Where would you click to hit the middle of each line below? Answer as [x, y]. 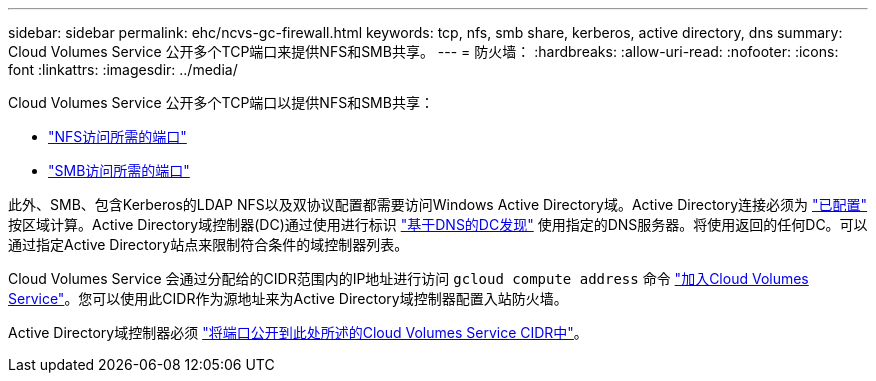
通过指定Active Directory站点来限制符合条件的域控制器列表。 [208, 244]
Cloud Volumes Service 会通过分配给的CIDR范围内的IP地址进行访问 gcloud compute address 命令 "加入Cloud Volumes [408, 278]
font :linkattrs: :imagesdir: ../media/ [123, 69]
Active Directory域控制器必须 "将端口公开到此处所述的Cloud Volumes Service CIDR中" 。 [298, 332]
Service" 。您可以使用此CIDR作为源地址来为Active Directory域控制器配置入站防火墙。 [288, 298]
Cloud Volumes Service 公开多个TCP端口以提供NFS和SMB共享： [221, 102]
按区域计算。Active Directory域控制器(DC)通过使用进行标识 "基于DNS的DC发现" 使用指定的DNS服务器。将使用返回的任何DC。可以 [438, 224]
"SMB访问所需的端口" [119, 170]
